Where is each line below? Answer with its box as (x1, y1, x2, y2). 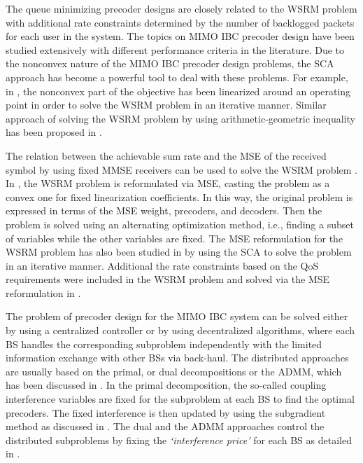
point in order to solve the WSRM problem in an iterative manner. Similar (6, 97, 327, 112)
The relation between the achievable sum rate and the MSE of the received (6, 148, 327, 163)
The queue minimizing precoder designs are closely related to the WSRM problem (6, 1, 357, 15)
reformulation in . (6, 285, 81, 300)
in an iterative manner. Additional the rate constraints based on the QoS (6, 258, 319, 272)
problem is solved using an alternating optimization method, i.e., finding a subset (6, 216, 354, 231)
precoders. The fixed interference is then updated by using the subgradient (6, 405, 326, 420)
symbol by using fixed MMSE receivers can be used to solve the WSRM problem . (6, 162, 357, 177)
